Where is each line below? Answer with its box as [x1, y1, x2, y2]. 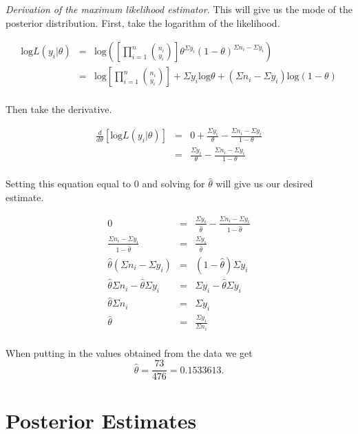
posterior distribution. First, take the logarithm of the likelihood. [6, 15, 280, 30]
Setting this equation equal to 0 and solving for [6, 176, 205, 191]
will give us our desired [215, 176, 313, 191]
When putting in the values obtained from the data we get [6, 345, 253, 360]
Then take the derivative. [6, 102, 112, 116]
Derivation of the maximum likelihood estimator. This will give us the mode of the [6, 2, 352, 16]
